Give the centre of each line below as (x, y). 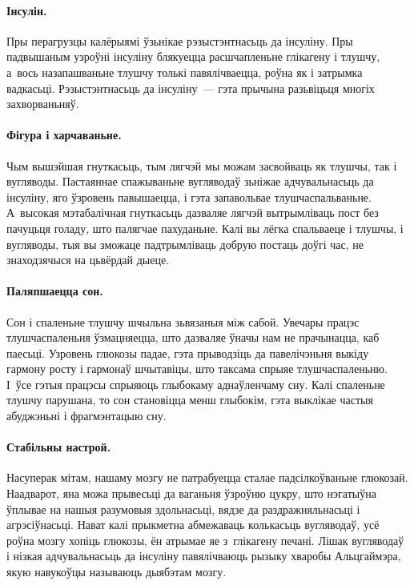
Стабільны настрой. (59, 447)
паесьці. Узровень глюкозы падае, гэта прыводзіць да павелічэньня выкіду (188, 353)
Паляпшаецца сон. (55, 291)
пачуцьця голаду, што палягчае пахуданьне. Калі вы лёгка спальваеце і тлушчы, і (205, 228)
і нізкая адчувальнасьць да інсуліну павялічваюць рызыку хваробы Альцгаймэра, (204, 556)
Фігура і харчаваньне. (64, 135)
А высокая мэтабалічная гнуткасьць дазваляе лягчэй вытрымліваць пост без (193, 212)
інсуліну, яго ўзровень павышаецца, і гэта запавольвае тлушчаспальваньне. (189, 196)
